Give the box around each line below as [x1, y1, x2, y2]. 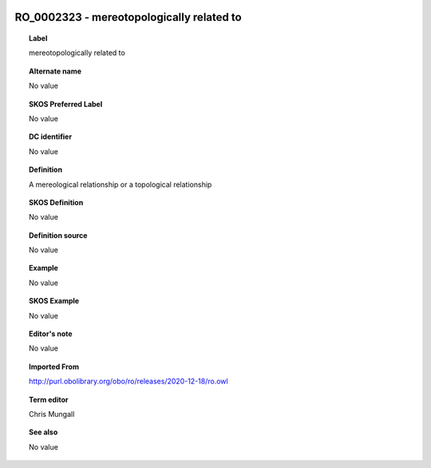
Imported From [29, 362, 80, 371]
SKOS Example [29, 296, 80, 306]
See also [29, 427, 58, 437]
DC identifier [29, 132, 72, 141]
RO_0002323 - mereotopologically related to [14, 10, 243, 24]
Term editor [29, 395, 69, 404]
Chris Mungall [29, 410, 75, 418]
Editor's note [29, 329, 73, 339]
